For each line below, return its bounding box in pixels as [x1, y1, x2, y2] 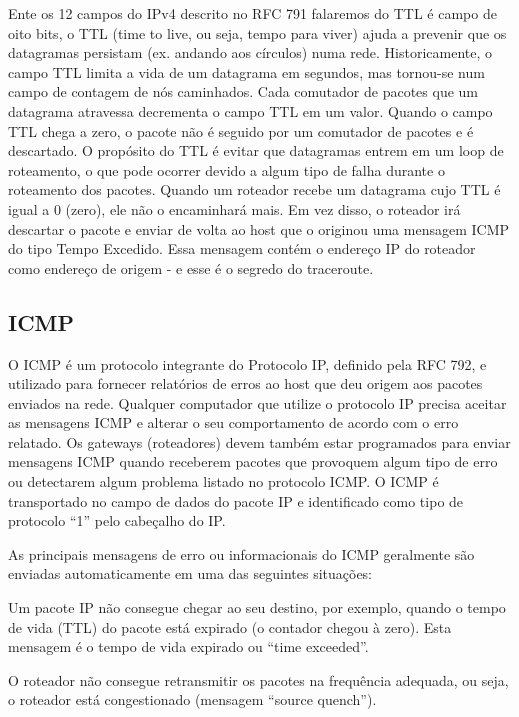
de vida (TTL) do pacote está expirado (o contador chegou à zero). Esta [8, 616, 452, 637]
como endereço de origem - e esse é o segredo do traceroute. [8, 257, 374, 278]
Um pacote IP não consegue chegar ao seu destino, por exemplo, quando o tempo [8, 597, 506, 618]
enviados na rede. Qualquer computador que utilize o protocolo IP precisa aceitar [8, 392, 507, 413]
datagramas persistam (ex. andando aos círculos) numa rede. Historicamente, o [8, 42, 493, 63]
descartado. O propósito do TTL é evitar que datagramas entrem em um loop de [8, 140, 504, 161]
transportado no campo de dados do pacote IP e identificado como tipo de [8, 490, 464, 511]
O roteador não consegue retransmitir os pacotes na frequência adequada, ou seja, [8, 669, 509, 690]
